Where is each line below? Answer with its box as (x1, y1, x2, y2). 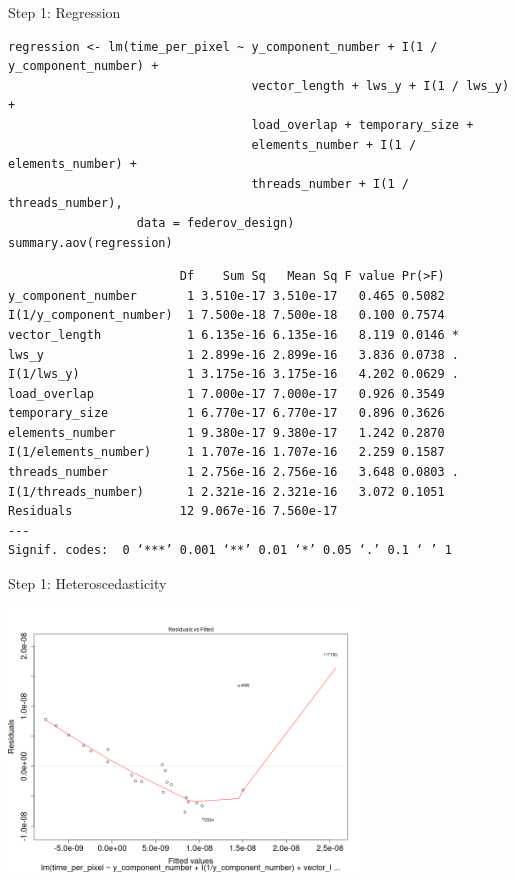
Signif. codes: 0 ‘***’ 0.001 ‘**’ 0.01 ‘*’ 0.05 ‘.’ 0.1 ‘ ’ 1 (8, 543, 452, 558)
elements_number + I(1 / (251, 137, 417, 152)
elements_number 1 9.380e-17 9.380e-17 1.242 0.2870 (8, 425, 445, 440)
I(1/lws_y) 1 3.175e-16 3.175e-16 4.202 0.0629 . (8, 367, 460, 382)
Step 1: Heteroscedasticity (8, 573, 167, 594)
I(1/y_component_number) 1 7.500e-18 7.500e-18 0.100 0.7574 (8, 308, 445, 323)
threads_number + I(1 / (251, 176, 409, 191)
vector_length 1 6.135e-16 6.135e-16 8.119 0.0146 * (8, 327, 460, 342)
